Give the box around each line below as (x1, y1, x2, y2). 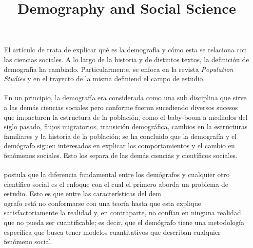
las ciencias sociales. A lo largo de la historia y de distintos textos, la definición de (4, 54, 249, 64)
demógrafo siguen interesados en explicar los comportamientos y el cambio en (4, 140, 235, 151)
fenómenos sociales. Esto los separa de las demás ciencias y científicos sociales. (4, 150, 237, 160)
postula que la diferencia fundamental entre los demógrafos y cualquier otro (4, 169, 230, 180)
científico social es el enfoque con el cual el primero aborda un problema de (4, 179, 228, 189)
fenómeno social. (4, 236, 53, 247)
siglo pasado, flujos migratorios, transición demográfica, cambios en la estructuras (4, 121, 248, 132)
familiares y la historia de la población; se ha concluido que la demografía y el (4, 131, 237, 141)
